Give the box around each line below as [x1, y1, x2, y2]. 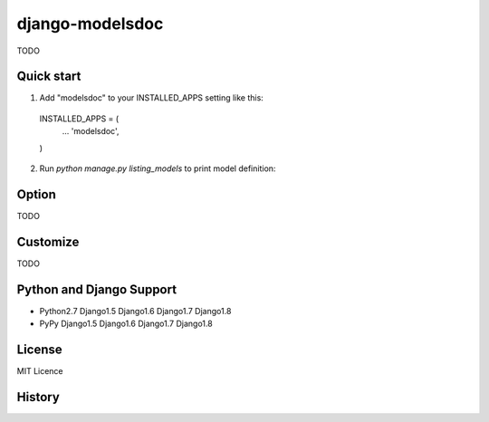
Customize [16, 234, 80, 249]
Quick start [16, 69, 81, 84]
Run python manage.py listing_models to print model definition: [39, 163, 276, 174]
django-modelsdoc [16, 14, 164, 34]
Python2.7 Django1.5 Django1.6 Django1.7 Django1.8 [39, 305, 232, 316]
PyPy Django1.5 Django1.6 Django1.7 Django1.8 [39, 318, 213, 330]
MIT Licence [16, 366, 63, 377]
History [16, 389, 61, 405]
